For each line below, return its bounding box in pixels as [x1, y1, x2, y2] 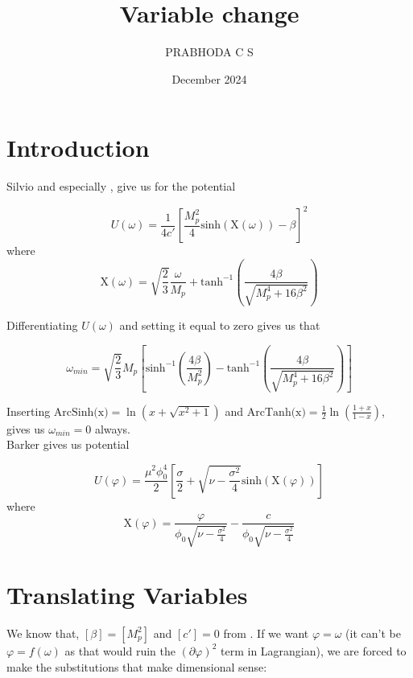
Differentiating [6, 316, 78, 333]
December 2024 [171, 70, 247, 87]
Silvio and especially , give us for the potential [6, 178, 236, 195]
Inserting [6, 402, 51, 419]
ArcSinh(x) [53, 406, 109, 418]
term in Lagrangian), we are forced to [221, 642, 407, 659]
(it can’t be [345, 624, 401, 641]
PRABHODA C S [165, 43, 254, 60]
